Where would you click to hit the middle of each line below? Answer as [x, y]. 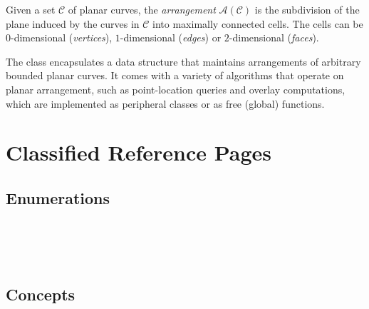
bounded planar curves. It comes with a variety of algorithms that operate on [175, 75]
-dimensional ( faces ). [274, 37]
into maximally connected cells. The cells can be [258, 23]
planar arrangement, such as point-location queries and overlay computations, [176, 89]
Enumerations [58, 197]
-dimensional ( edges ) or [171, 37]
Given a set [31, 9]
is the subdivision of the [307, 9]
